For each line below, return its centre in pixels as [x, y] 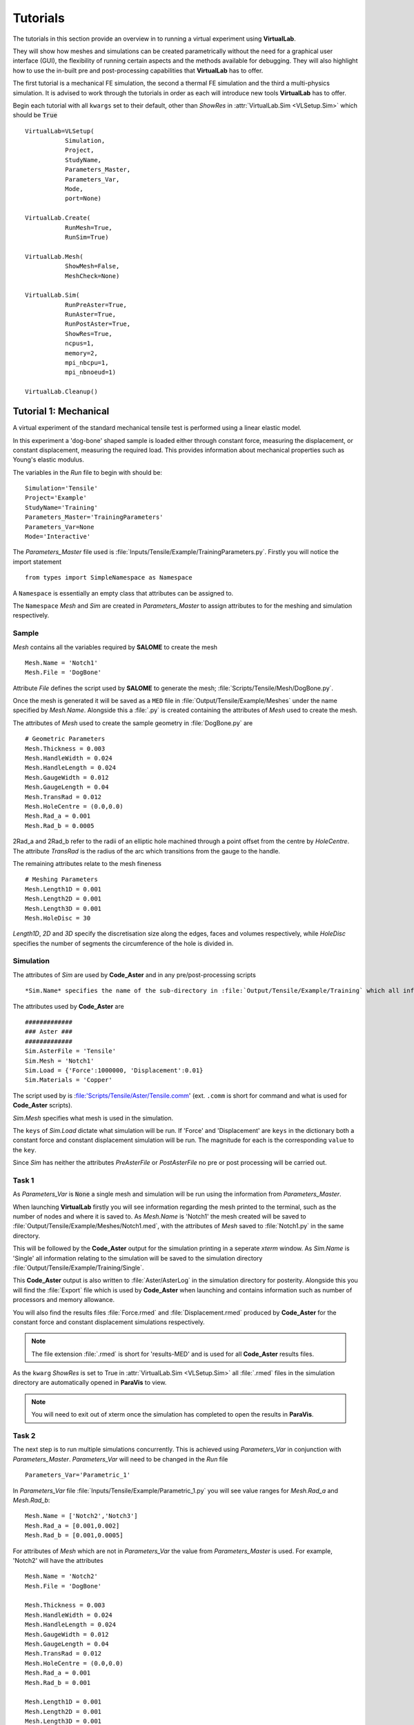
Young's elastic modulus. [48, 460]
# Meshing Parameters [61, 879]
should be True [35, 115]
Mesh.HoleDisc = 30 [58, 918]
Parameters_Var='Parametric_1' [78, 1475]
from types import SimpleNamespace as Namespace [109, 578]
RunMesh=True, [89, 227]
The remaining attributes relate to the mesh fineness [87, 863]
